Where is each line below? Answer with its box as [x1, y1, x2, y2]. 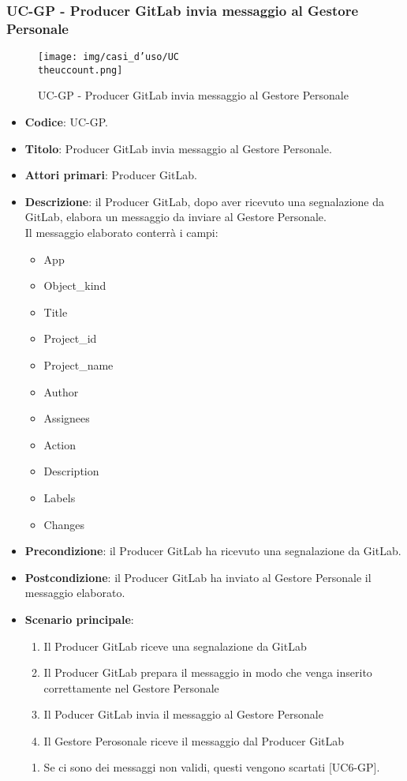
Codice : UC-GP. [24, 114, 108, 130]
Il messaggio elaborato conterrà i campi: [24, 224, 218, 241]
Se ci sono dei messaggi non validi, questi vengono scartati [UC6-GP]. [43, 759, 380, 775]
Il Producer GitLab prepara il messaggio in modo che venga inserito [43, 664, 372, 681]
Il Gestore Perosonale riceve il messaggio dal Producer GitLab [43, 732, 345, 749]
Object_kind [43, 277, 106, 294]
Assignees [43, 410, 90, 426]
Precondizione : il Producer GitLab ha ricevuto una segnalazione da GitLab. [24, 543, 401, 559]
